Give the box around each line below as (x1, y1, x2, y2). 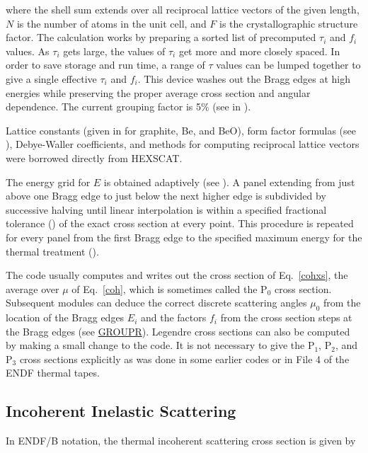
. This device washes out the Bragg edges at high (137, 71, 350, 86)
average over (6, 281, 59, 296)
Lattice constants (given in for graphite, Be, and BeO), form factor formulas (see (6, 122, 356, 137)
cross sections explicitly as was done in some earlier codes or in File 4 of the (19, 351, 350, 366)
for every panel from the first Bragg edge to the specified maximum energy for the (6, 229, 362, 244)
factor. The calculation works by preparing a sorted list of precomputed (6, 30, 316, 45)
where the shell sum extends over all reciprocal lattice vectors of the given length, (6, 2, 360, 16)
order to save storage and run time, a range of (6, 57, 205, 72)
